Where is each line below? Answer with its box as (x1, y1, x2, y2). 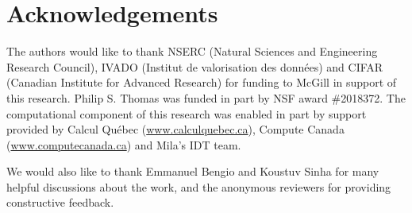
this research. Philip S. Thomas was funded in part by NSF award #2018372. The (6, 89, 406, 106)
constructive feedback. (6, 194, 114, 211)
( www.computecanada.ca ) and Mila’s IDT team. (6, 136, 241, 153)
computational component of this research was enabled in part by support (6, 105, 367, 122)
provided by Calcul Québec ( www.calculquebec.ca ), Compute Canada (6, 121, 345, 137)
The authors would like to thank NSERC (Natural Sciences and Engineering (6, 43, 378, 60)
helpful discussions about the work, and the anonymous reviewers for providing (6, 178, 391, 195)
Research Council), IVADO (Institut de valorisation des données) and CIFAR (6, 58, 383, 75)
